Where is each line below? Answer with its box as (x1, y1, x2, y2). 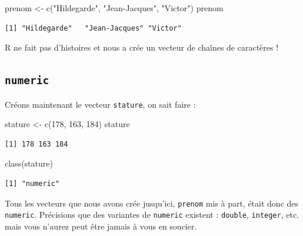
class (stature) (5, 157, 53, 169)
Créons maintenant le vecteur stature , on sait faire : (5, 98, 196, 110)
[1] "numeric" (5, 180, 60, 188)
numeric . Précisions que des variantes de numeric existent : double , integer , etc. (5, 208, 299, 221)
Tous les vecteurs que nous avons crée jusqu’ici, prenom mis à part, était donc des (5, 197, 299, 209)
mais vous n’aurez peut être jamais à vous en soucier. (5, 220, 197, 232)
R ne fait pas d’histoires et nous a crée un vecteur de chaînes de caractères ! (5, 41, 279, 54)
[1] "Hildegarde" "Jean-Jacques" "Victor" (5, 24, 182, 32)
